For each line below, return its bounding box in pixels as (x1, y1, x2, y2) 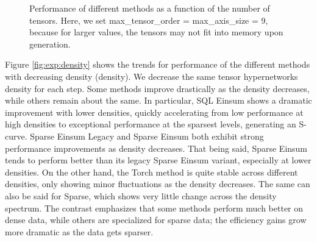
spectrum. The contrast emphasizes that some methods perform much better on (5, 201, 304, 214)
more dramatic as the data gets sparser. (5, 225, 154, 238)
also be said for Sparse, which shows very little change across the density (5, 189, 277, 202)
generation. (29, 37, 71, 50)
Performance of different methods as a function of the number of (29, 2, 270, 14)
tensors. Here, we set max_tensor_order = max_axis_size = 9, (29, 13, 268, 26)
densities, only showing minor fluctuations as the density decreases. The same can (5, 177, 310, 190)
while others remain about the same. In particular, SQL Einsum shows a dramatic (5, 94, 312, 107)
